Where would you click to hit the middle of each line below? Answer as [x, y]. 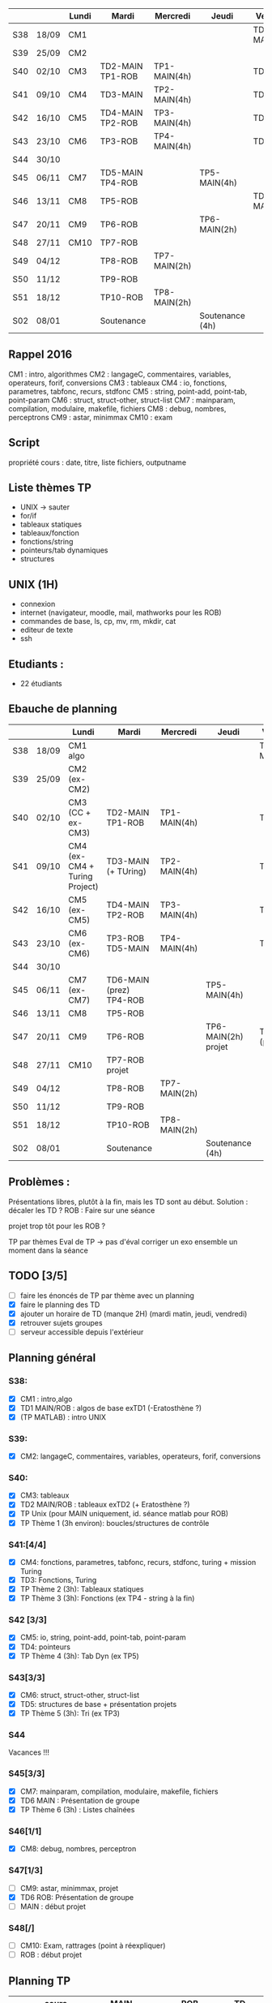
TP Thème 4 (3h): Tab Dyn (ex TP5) [79, 1656]
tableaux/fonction [49, 533]
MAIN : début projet [53, 1906]
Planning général [52, 1358]
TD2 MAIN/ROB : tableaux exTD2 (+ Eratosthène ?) [105, 1505]
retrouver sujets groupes [61, 1322]
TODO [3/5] [38, 1276]
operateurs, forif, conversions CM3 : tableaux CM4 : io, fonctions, [118, 383]
